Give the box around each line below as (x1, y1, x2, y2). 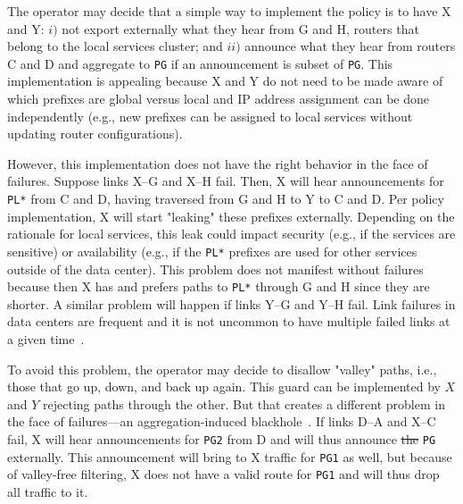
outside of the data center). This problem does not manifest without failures (7, 259, 424, 278)
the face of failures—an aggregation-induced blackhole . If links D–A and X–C (7, 412, 436, 431)
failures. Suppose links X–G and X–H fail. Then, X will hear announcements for (7, 172, 444, 190)
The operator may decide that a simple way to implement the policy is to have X (7, 2, 451, 20)
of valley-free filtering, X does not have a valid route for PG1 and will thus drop (7, 465, 440, 483)
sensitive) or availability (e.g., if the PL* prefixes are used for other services (7, 241, 418, 260)
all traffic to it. (7, 482, 88, 500)
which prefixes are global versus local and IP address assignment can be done (7, 89, 429, 108)
